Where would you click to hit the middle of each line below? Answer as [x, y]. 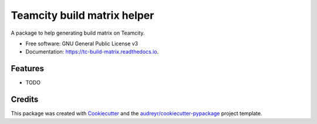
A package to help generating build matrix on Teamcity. [78, 33]
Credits [25, 100]
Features [27, 68]
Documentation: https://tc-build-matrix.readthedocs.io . [92, 52]
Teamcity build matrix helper [82, 15]
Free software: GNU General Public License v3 [82, 43]
